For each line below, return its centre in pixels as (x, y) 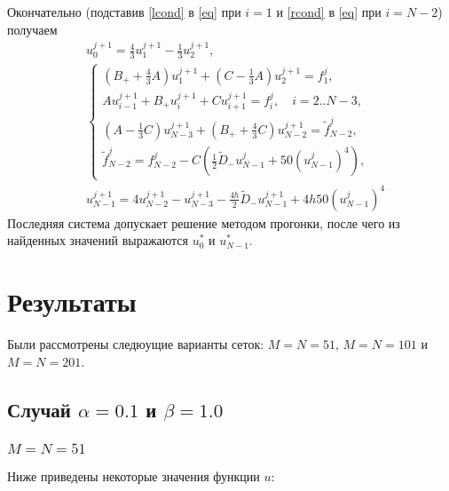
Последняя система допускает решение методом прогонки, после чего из (204, 222)
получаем (32, 29)
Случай (39, 409)
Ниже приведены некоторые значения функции (134, 476)
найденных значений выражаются (98, 240)
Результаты (72, 301)
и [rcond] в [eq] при (329, 12)
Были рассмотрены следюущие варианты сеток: (136, 344)
